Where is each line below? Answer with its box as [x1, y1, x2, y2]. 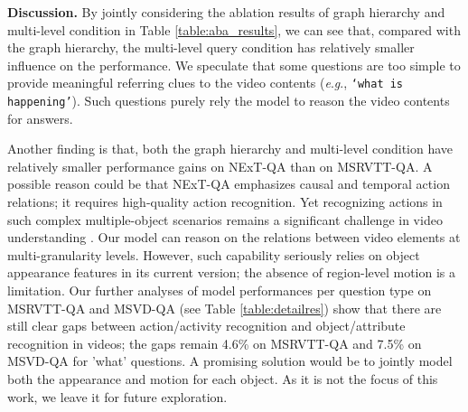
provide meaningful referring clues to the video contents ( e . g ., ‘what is [7, 73, 404, 92]
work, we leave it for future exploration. [7, 387, 228, 406]
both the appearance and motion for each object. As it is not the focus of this [7, 370, 438, 388]
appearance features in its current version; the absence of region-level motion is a [7, 263, 456, 282]
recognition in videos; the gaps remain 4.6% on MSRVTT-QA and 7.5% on [7, 333, 422, 352]
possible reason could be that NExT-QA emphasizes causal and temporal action [7, 174, 450, 193]
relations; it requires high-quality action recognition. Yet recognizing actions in [7, 192, 443, 211]
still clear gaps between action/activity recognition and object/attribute [7, 316, 406, 335]
